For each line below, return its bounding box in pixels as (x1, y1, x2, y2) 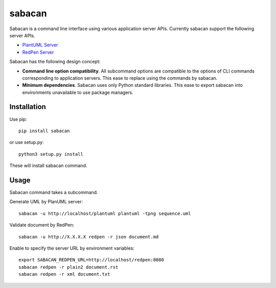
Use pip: (9, 116, 28, 122)
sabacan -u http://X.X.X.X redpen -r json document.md (18, 234, 159, 239)
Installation (9, 103, 46, 111)
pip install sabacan (18, 128, 70, 134)
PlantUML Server (22, 42, 58, 48)
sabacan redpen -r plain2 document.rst (18, 264, 119, 270)
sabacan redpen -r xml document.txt (18, 271, 110, 277)
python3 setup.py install (18, 151, 84, 157)
